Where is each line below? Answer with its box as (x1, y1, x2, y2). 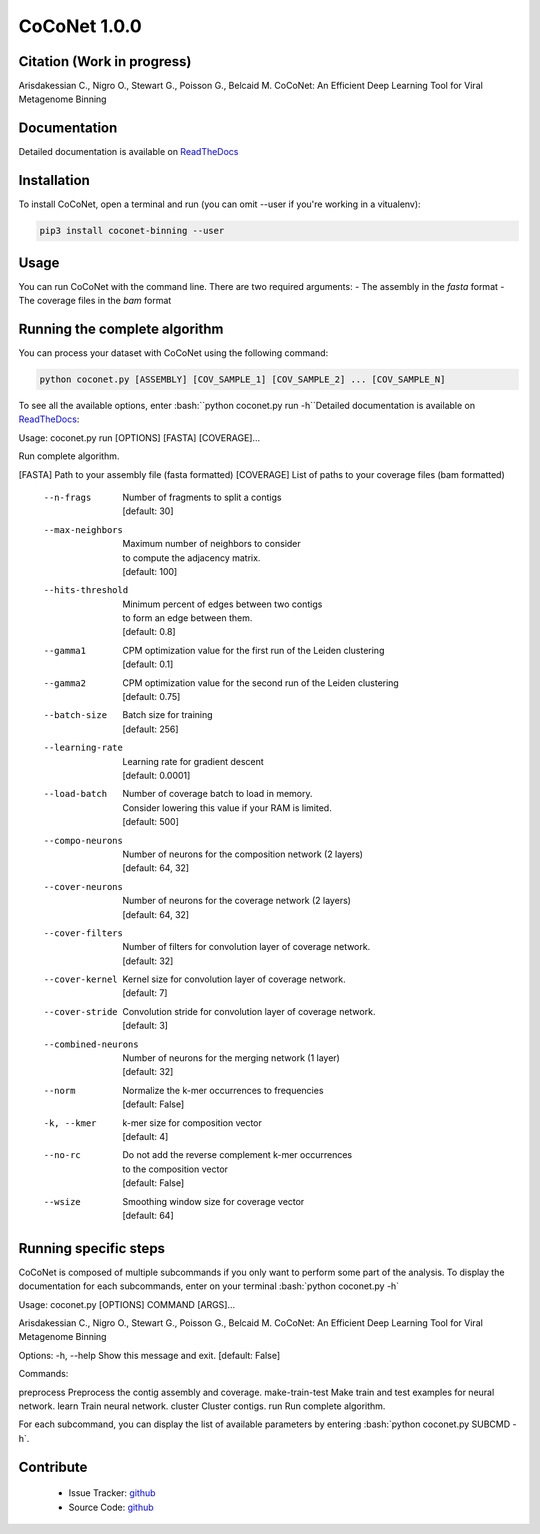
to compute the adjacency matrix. (122, 551, 261, 564)
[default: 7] (122, 987, 168, 999)
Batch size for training (122, 709, 214, 721)
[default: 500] (122, 816, 180, 828)
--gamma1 (43, 645, 87, 656)
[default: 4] (122, 1130, 169, 1142)
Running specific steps (18, 1240, 165, 1257)
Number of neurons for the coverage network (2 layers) (122, 895, 352, 907)
